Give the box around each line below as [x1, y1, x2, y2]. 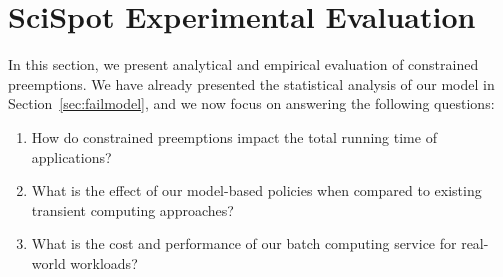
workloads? [70, 252, 138, 273]
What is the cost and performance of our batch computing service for [31, 233, 457, 254]
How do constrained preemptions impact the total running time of [31, 126, 437, 147]
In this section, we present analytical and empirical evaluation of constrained [8, 54, 479, 75]
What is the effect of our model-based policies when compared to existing [31, 180, 482, 201]
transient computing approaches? [31, 199, 234, 220]
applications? [31, 146, 112, 167]
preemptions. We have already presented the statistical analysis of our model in [8, 73, 495, 94]
